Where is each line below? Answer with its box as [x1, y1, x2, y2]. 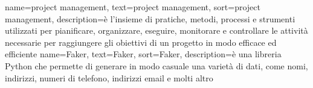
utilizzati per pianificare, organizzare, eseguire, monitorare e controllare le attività [5, 24, 308, 37]
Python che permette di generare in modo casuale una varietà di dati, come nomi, [5, 59, 308, 72]
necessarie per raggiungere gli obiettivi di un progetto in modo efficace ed [5, 36, 277, 48]
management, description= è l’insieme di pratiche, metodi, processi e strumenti [5, 12, 295, 25]
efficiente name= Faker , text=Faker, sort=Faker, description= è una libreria [5, 48, 282, 60]
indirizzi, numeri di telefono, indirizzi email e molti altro [5, 71, 213, 84]
